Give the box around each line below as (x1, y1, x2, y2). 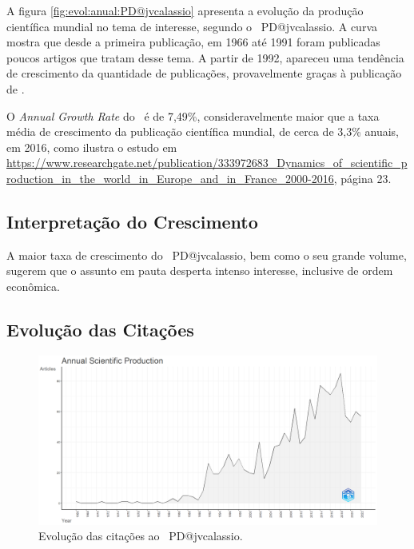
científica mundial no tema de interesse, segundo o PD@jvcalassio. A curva (6, 18, 377, 34)
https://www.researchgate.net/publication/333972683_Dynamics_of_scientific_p (6, 154, 408, 171)
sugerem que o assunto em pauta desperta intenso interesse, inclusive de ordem (6, 262, 393, 279)
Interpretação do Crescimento (6, 209, 258, 233)
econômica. (6, 277, 60, 294)
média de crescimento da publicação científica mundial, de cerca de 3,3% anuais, (6, 123, 399, 140)
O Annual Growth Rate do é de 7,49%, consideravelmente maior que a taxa (6, 107, 380, 124)
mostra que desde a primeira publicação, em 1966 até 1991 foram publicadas (6, 34, 380, 50)
